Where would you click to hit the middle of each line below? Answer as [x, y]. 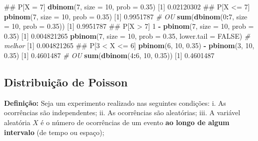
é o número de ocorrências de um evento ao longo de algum [135, 122]
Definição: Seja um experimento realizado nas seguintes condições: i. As [115, 103]
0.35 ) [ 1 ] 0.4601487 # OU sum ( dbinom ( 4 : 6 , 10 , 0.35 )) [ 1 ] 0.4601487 [109, 55]
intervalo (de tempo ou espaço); [54, 132]
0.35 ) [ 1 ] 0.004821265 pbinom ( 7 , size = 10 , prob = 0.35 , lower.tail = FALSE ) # [127, 35]
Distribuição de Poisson [66, 82]
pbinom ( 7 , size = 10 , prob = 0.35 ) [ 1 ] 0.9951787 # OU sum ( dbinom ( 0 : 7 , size [126, 16]
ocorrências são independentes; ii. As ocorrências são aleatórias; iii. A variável [122, 112]
